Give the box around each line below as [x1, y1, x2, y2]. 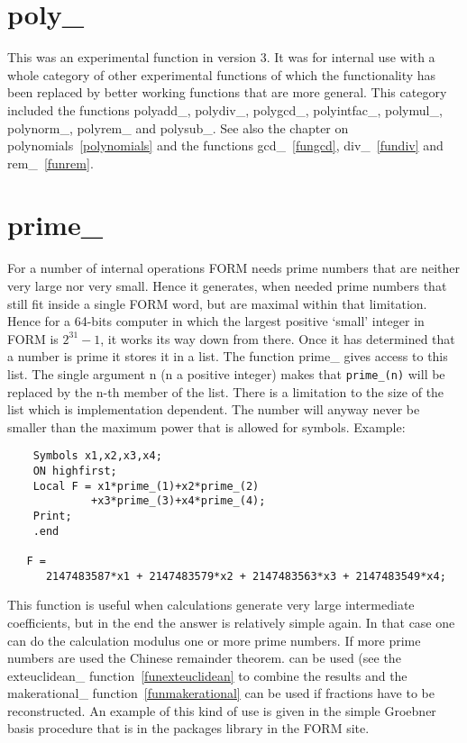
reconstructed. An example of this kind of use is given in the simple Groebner [7, 701, 436, 720]
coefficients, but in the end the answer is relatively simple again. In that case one [7, 612, 455, 631]
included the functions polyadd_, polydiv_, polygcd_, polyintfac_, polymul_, [7, 100, 443, 119]
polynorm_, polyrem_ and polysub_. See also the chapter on [7, 118, 349, 137]
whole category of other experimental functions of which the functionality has [7, 65, 436, 84]
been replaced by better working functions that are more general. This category [7, 83, 447, 102]
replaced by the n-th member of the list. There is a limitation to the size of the [7, 382, 444, 401]
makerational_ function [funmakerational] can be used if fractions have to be [7, 684, 435, 702]
